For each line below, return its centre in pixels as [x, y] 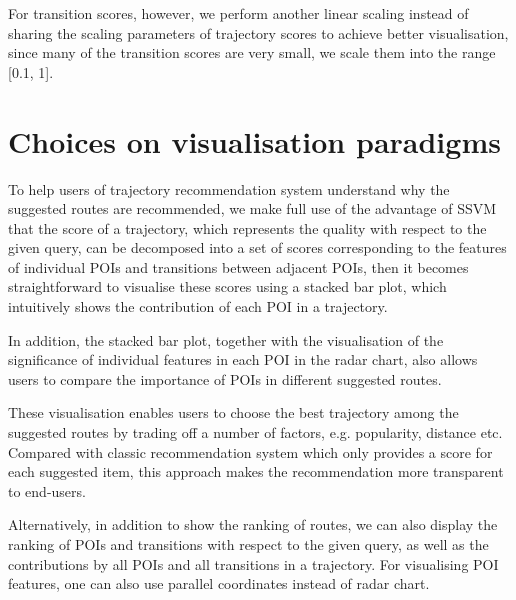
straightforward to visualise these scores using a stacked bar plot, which [227, 286]
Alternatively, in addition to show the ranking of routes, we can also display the [253, 524]
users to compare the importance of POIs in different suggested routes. [225, 378]
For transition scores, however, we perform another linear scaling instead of [238, 13]
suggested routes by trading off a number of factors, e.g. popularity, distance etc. [255, 432]
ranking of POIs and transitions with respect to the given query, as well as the [248, 544]
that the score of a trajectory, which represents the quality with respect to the [247, 227]
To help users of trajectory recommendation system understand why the [229, 188]
